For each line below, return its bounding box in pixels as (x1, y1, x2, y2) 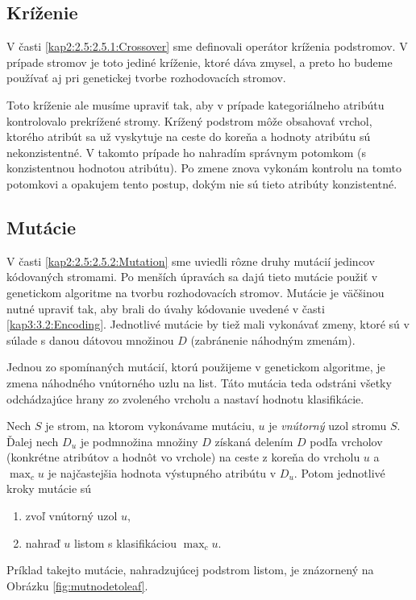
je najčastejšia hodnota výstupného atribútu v (48, 464, 277, 481)
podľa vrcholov (310, 432, 383, 449)
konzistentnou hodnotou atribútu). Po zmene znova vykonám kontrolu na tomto (6, 159, 401, 176)
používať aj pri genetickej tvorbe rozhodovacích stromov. (6, 69, 286, 86)
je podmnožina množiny (80, 432, 198, 449)
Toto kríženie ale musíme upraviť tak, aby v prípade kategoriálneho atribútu (6, 96, 385, 113)
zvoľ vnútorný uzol (25, 507, 118, 524)
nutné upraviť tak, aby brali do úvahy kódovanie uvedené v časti (6, 300, 325, 317)
